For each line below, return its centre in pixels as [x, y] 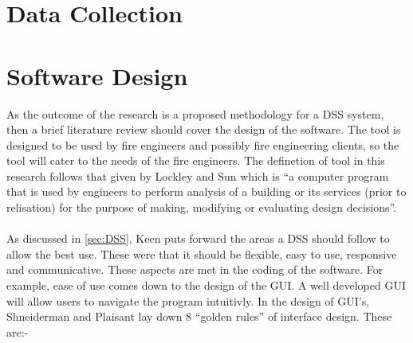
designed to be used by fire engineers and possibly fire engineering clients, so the [203, 144]
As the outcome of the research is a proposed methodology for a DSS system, [195, 113]
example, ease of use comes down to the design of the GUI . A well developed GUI [206, 285]
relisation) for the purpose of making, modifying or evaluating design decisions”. [202, 207]
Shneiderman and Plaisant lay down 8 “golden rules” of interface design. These [199, 316]
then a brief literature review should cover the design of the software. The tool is [204, 129]
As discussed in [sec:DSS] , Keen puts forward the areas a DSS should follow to [198, 238]
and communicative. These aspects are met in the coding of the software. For [195, 269]
